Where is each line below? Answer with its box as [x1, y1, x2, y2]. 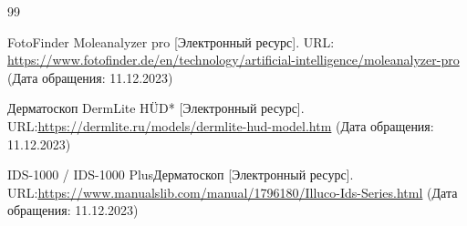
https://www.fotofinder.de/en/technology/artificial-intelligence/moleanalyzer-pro [7, 50, 460, 69]
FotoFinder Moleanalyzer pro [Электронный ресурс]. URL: [7, 32, 335, 51]
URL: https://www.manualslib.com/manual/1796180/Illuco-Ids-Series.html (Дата [7, 182, 458, 201]
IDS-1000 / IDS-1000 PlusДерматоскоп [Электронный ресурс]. [7, 165, 354, 184]
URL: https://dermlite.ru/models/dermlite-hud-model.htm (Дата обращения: [7, 116, 434, 135]
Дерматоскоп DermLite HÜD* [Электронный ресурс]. [7, 98, 305, 118]
